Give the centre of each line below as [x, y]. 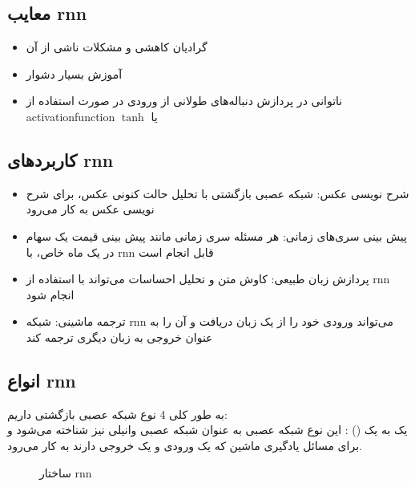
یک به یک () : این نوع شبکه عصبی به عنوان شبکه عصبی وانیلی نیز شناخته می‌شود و [207, 430]
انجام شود [50, 294]
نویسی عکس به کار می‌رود [90, 209]
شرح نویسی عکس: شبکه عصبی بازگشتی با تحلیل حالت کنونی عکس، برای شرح [218, 193]
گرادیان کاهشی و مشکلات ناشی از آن [117, 47]
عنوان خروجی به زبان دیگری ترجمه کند [119, 337]
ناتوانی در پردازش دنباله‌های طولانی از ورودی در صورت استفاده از [184, 101]
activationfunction [71, 116]
